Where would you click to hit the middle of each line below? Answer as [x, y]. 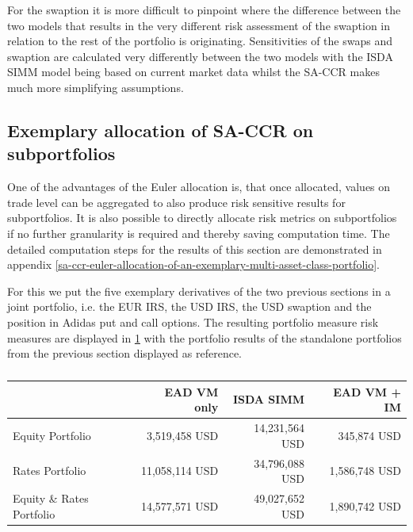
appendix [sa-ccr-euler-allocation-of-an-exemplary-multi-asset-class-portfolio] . [193, 264]
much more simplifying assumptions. [96, 87]
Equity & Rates [51, 498]
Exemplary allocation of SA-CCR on [161, 130]
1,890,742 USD [365, 505]
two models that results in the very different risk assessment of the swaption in [199, 25]
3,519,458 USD [182, 435]
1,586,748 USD [365, 471]
